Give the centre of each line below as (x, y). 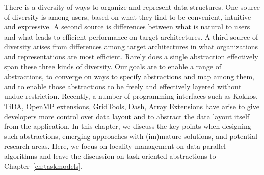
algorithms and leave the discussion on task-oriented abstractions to (110, 155)
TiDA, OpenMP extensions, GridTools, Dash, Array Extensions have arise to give (132, 106)
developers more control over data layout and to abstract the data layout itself (127, 116)
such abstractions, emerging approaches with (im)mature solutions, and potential (131, 136)
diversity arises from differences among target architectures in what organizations (131, 46)
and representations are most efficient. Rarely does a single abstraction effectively (131, 56)
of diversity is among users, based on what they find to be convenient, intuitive (128, 16)
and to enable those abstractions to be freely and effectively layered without (123, 86)
